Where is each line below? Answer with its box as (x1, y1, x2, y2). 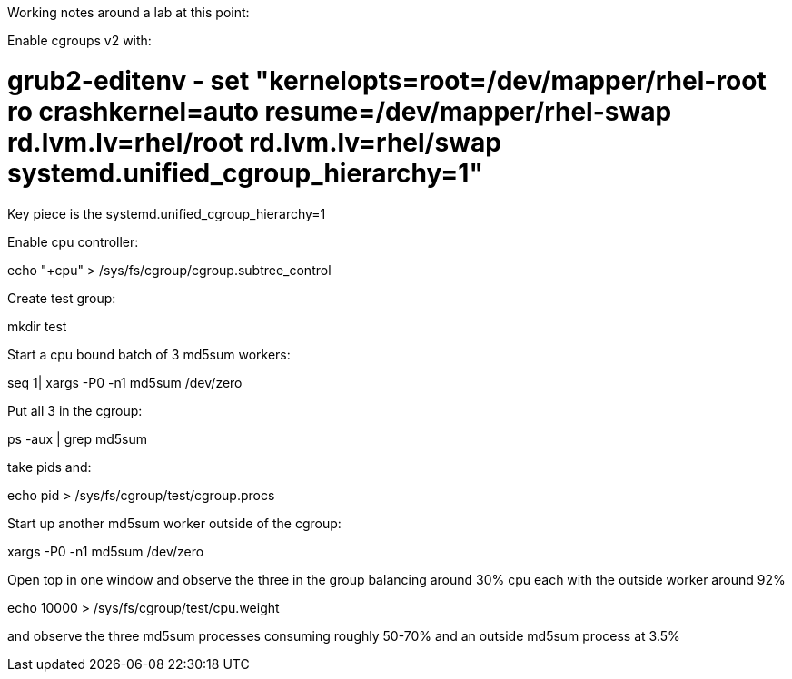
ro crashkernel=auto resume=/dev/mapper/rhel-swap (7, 95, 672, 127)
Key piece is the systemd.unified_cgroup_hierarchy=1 (7, 205, 326, 221)
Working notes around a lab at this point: (7, 5, 250, 20)
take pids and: (7, 458, 92, 475)
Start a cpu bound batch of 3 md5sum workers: (7, 346, 291, 362)
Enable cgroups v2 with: (7, 33, 152, 48)
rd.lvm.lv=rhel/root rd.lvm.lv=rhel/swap (7, 126, 501, 158)
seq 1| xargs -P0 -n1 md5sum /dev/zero (7, 374, 243, 390)
